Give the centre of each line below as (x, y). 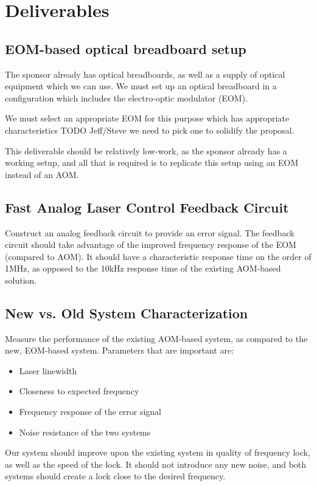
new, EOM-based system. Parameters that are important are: (120, 350)
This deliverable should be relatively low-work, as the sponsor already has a (146, 150)
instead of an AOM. (42, 174)
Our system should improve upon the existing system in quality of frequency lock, (158, 452)
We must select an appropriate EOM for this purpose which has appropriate (147, 118)
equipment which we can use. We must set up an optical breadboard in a (141, 86)
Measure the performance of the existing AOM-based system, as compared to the (156, 338)
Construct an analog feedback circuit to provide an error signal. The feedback (150, 232)
